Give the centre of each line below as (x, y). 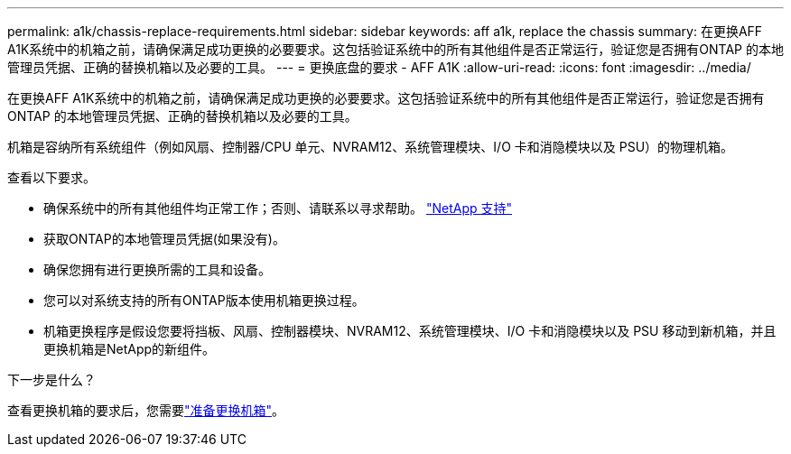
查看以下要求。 (51, 177)
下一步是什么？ (51, 380)
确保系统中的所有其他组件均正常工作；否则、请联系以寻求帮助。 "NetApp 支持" (278, 208)
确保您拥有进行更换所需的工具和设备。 (157, 269)
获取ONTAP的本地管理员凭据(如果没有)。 (164, 239)
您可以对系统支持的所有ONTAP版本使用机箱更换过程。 (204, 300)
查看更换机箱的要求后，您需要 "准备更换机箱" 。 (146, 410)
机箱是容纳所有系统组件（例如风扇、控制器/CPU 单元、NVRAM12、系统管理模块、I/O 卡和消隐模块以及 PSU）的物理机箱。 (371, 147)
